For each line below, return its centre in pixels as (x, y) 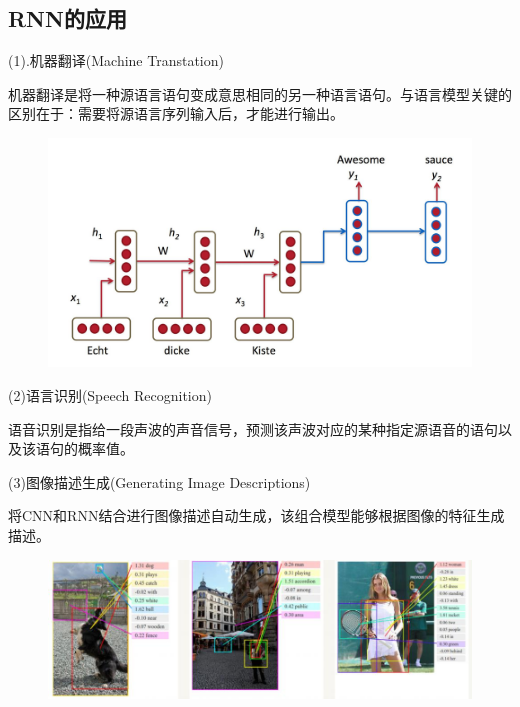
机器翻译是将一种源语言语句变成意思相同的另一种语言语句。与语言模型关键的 (260, 93)
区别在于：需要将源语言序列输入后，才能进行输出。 (176, 113)
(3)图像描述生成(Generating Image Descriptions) (159, 481)
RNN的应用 (67, 18)
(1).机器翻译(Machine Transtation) (116, 60)
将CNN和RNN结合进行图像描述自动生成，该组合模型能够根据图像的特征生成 (256, 515)
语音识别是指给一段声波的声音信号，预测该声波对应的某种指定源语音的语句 (253, 428)
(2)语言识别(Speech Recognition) (110, 394)
